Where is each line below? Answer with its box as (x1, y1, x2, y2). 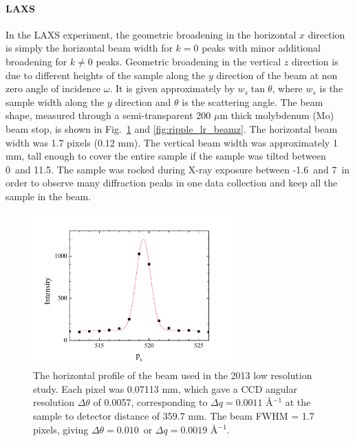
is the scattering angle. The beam (182, 94, 323, 109)
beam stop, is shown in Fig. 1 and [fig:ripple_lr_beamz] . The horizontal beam (6, 121, 338, 136)
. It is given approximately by (109, 81, 235, 96)
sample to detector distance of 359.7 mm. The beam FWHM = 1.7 (33, 408, 314, 422)
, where (272, 81, 303, 96)
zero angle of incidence (6, 81, 101, 96)
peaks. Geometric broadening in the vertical (96, 54, 281, 68)
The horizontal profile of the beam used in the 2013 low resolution (33, 368, 312, 383)
